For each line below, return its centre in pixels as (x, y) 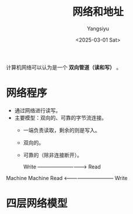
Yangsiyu (98, 28)
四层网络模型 (37, 204)
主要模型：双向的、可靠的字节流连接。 (60, 118)
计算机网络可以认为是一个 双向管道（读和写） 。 (64, 67)
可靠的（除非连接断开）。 (53, 155)
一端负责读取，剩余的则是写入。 (62, 130)
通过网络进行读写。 (38, 110)
